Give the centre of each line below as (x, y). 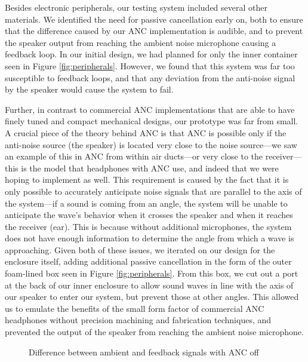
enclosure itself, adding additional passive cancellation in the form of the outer (148, 261)
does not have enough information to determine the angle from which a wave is (150, 238)
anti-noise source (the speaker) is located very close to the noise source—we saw (151, 144)
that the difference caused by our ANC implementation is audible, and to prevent (154, 31)
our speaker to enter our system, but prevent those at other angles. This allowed (152, 297)
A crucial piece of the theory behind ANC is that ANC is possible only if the (146, 132)
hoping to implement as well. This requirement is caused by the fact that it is (147, 180)
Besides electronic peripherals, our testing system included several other (136, 7)
